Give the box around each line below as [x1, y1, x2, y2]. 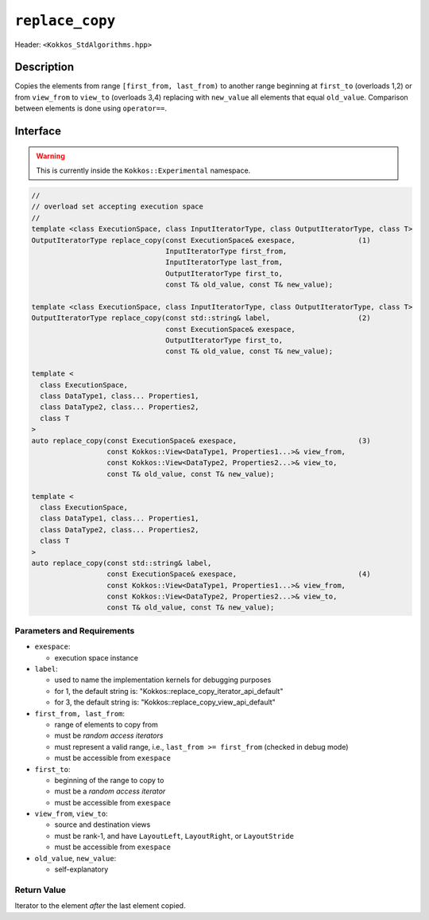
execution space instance [54, 653, 139, 662]
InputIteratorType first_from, [165, 247, 288, 255]
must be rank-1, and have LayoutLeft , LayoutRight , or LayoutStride [54, 831, 294, 840]
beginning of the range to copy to [54, 775, 164, 785]
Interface [14, 124, 61, 138]
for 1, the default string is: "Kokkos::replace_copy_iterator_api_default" [54, 686, 284, 696]
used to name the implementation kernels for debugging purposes [54, 675, 272, 684]
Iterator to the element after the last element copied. [14, 901, 186, 910]
